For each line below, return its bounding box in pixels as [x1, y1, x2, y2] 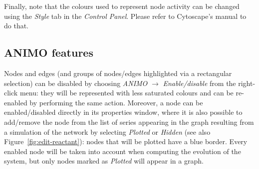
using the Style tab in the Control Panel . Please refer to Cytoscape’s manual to [4, 10, 247, 21]
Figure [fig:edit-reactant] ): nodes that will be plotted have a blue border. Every [4, 136, 248, 147]
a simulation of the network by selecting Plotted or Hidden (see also [4, 126, 211, 137]
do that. [4, 20, 29, 31]
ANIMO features [4, 45, 93, 60]
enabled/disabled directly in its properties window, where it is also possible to [4, 107, 243, 117]
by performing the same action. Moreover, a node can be [29, 97, 203, 107]
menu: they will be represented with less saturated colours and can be [19, 87, 234, 98]
